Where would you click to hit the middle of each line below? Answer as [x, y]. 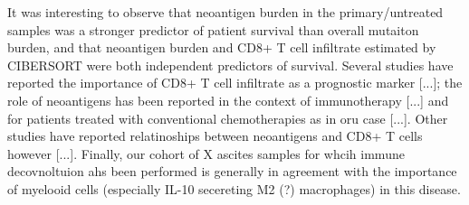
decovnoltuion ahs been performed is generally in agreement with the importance [232, 171]
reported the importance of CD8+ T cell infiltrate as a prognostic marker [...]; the [235, 83]
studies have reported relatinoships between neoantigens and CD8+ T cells [215, 136]
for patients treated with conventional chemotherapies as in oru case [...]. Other [228, 118]
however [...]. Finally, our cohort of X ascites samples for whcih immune [206, 153]
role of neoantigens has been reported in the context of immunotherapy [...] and [228, 100]
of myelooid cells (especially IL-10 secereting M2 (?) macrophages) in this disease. [234, 188]
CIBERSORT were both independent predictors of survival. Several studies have [230, 65]
